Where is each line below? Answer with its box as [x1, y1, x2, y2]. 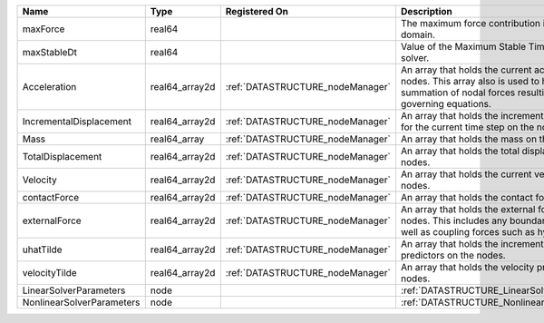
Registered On [225, 5, 289, 17]
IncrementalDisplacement [22, 115, 131, 127]
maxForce [22, 23, 65, 35]
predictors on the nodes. [400, 250, 507, 261]
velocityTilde [22, 267, 77, 279]
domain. [400, 28, 435, 41]
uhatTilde [22, 243, 63, 256]
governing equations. [400, 98, 491, 110]
